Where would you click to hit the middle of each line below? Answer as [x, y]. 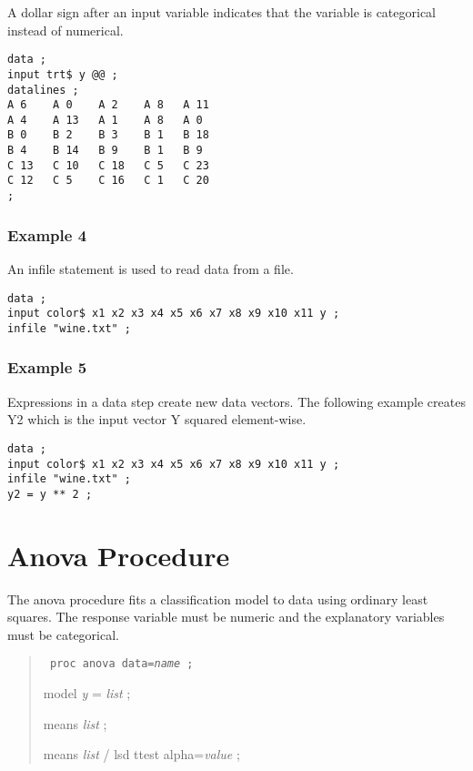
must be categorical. [63, 634]
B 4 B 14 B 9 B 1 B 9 [105, 151]
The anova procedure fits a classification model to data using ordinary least [218, 599]
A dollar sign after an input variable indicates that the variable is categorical [222, 12]
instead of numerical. [65, 30]
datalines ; [43, 90]
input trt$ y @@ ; [63, 74]
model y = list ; [87, 693]
